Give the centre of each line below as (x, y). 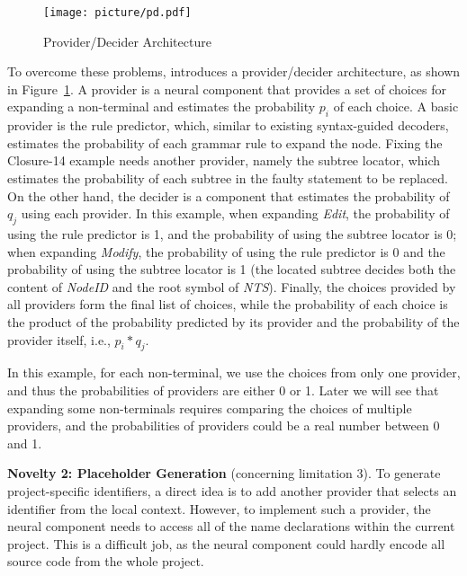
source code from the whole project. (106, 561)
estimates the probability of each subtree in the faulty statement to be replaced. (228, 178)
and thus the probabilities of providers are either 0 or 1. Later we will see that (223, 390)
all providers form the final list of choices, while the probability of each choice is (228, 304)
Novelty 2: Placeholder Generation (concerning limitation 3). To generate (224, 473)
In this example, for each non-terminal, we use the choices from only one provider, (234, 372)
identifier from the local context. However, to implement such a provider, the (219, 508)
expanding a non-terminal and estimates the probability (162, 106)
